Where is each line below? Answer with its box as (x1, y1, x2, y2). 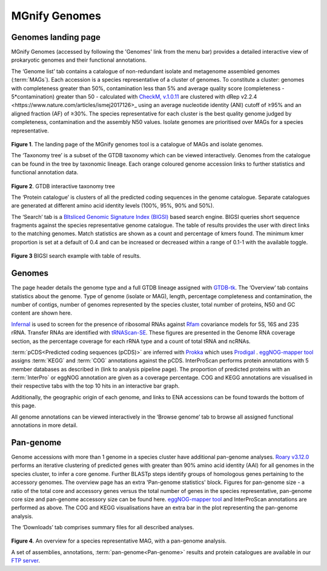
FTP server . (11, 557, 41, 564)
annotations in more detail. (11, 422, 78, 429)
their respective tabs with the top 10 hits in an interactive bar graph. (11, 382, 180, 390)
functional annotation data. (11, 169, 79, 176)
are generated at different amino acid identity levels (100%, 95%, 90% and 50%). (11, 202, 214, 209)
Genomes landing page (11, 32, 101, 42)
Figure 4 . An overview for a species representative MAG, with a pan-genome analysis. (11, 537, 227, 544)
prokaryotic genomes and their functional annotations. (11, 56, 147, 64)
